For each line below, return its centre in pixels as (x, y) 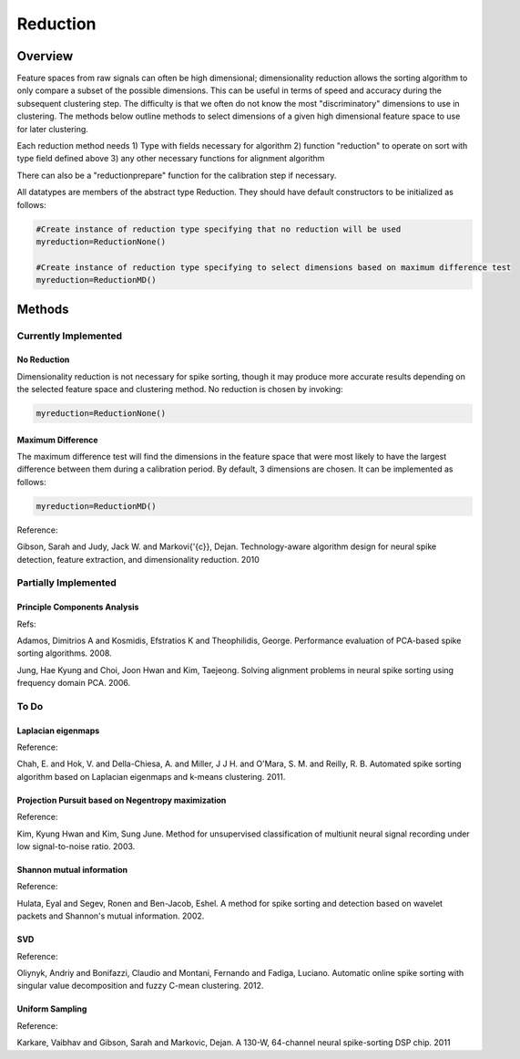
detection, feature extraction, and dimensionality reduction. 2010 (138, 559)
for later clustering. (52, 129)
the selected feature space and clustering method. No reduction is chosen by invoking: (180, 389)
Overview (45, 56)
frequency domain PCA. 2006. (74, 683)
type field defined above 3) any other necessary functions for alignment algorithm (171, 159)
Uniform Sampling (52, 1009)
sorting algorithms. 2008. (65, 653)
